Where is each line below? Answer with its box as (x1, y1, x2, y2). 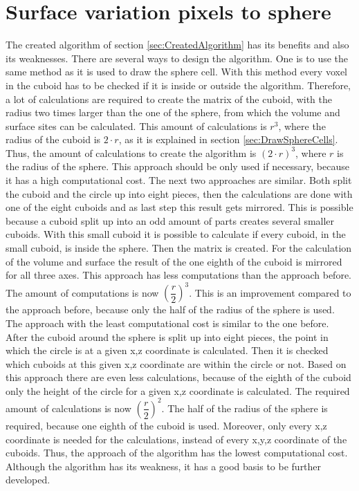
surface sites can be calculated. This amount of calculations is (6, 118, 267, 133)
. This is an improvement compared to (189, 285, 351, 299)
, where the (278, 118, 326, 133)
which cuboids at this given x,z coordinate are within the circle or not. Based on (6, 356, 347, 371)
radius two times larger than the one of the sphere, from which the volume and (6, 105, 340, 120)
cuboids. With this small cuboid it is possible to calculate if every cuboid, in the (6, 227, 346, 241)
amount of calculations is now (6, 400, 131, 415)
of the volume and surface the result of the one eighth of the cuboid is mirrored (6, 254, 342, 268)
